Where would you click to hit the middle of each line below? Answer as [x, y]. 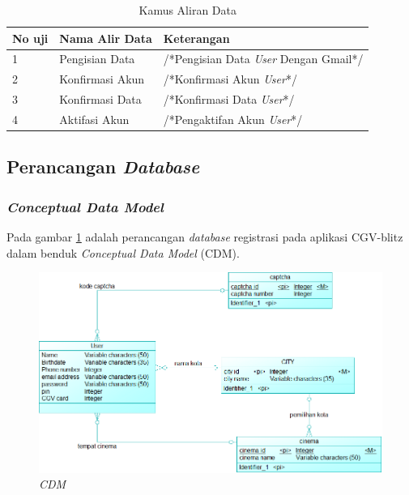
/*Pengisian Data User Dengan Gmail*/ [263, 59]
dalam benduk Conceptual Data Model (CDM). [123, 252]
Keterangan [196, 38]
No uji [30, 38]
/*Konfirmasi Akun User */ [230, 79]
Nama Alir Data [106, 38]
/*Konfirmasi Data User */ [229, 99]
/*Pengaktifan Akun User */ [233, 119]
